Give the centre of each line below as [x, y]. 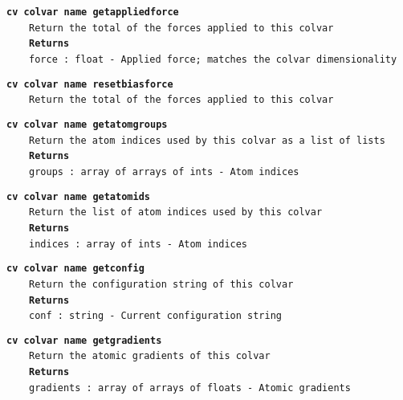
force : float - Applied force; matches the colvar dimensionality [213, 59]
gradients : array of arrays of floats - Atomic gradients [190, 388]
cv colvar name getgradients [84, 340]
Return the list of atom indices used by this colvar [176, 212]
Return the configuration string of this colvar [161, 284]
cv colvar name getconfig [75, 269]
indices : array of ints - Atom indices [138, 244]
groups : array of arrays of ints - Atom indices [164, 171]
